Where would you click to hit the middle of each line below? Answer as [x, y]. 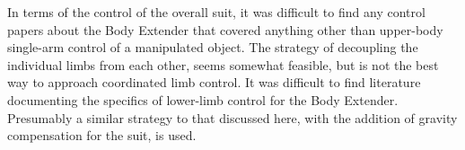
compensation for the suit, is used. [102, 135]
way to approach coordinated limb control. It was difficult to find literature [214, 82]
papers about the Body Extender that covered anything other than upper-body [225, 29]
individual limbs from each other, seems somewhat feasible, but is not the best [223, 64]
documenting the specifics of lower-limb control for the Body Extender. [203, 99]
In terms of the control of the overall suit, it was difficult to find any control [216, 12]
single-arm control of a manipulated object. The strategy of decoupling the [213, 47]
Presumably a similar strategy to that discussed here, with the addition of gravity [232, 117]
